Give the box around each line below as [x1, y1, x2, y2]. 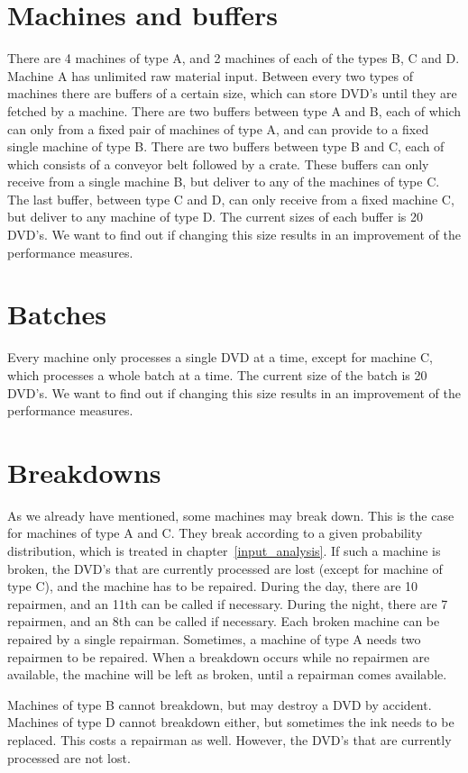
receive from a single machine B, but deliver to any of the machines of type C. [7, 172, 440, 191]
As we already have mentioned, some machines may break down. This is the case [7, 505, 454, 524]
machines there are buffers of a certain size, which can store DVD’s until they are [7, 84, 457, 103]
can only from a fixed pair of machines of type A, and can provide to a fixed [7, 119, 429, 138]
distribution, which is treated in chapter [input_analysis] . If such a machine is [7, 541, 441, 560]
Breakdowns [7, 453, 161, 490]
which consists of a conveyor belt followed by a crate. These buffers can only [7, 154, 429, 173]
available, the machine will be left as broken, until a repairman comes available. [7, 665, 447, 684]
